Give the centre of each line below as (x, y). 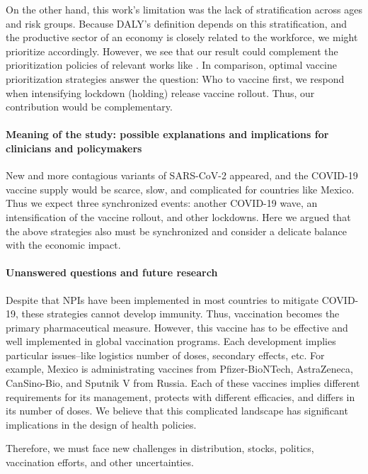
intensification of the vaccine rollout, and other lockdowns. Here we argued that (178, 216)
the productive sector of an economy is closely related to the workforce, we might (182, 37)
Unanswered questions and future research (112, 272)
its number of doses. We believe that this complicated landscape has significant (177, 411)
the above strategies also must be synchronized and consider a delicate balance (176, 231)
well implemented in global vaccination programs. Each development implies (171, 341)
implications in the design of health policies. (101, 424)
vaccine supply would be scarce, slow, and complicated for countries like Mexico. (180, 189)
